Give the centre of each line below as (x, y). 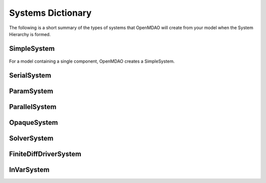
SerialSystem (30, 76)
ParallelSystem (33, 107)
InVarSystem (29, 170)
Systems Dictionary (50, 13)
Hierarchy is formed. (30, 34)
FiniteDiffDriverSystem (45, 154)
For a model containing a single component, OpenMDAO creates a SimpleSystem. (92, 61)
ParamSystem (31, 91)
